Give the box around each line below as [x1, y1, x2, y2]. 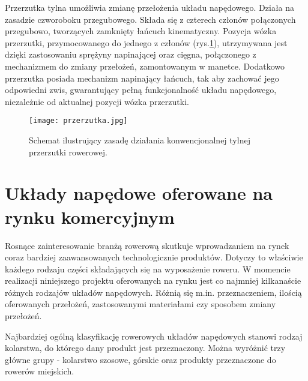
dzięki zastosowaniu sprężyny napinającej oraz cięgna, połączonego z [5, 48, 256, 61]
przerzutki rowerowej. [29, 145, 107, 158]
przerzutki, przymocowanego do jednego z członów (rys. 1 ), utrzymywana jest [5, 36, 288, 49]
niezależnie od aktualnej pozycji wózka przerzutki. [5, 95, 189, 107]
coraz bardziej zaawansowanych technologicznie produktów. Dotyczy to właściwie [5, 251, 303, 263]
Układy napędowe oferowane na [5, 181, 273, 205]
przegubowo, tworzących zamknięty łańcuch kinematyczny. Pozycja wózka [5, 25, 277, 37]
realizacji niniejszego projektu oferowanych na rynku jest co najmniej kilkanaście [5, 274, 301, 287]
